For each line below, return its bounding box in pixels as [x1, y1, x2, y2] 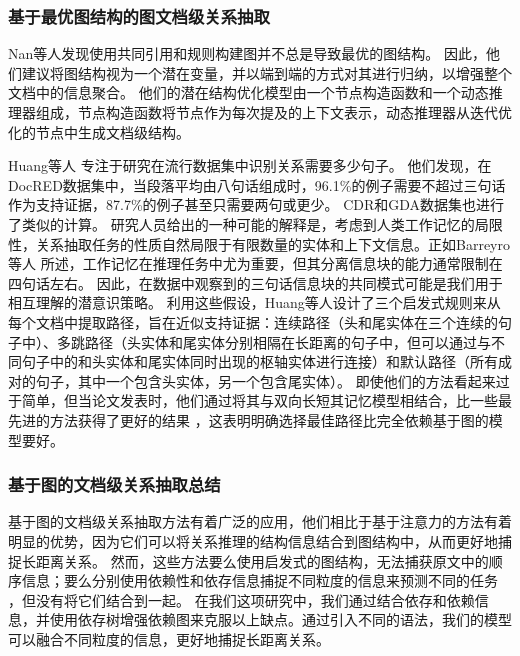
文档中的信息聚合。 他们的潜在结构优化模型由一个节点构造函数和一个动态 [8, 82, 489, 103]
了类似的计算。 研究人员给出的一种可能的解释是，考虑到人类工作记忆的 [8, 213, 475, 234]
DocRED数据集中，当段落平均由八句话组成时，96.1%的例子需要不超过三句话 [8, 174, 506, 195]
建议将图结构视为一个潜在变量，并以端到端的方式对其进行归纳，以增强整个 [21, 62, 512, 83]
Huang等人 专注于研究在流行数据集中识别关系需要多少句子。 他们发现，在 [8, 155, 492, 176]
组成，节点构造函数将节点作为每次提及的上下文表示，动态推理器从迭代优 [35, 102, 512, 122]
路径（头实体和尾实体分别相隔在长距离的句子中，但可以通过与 [84, 331, 491, 352]
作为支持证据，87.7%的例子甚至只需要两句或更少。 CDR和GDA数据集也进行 [8, 194, 505, 215]
